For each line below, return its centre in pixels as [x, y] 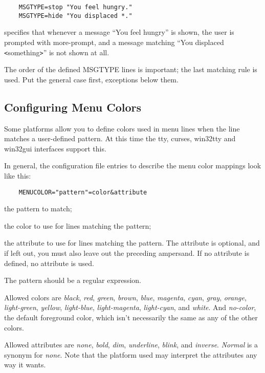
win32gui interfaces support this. [55, 148]
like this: [18, 175]
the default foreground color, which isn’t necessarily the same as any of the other [131, 317]
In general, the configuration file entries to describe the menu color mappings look [133, 166]
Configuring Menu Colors [73, 107]
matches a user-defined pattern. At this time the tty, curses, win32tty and [120, 138]
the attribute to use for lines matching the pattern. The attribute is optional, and [132, 243]
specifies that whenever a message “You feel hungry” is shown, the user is [119, 32]
